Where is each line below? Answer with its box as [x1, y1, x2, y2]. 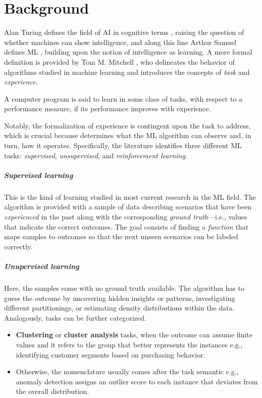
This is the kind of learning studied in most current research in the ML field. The [4, 191, 256, 202]
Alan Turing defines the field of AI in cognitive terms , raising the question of [4, 27, 244, 37]
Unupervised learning [4, 260, 79, 271]
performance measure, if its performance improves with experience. [4, 103, 211, 114]
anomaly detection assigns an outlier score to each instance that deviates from [16, 376, 258, 386]
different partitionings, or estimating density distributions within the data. [4, 302, 235, 313]
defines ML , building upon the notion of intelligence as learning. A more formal [4, 47, 252, 57]
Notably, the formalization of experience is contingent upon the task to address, [4, 120, 251, 130]
